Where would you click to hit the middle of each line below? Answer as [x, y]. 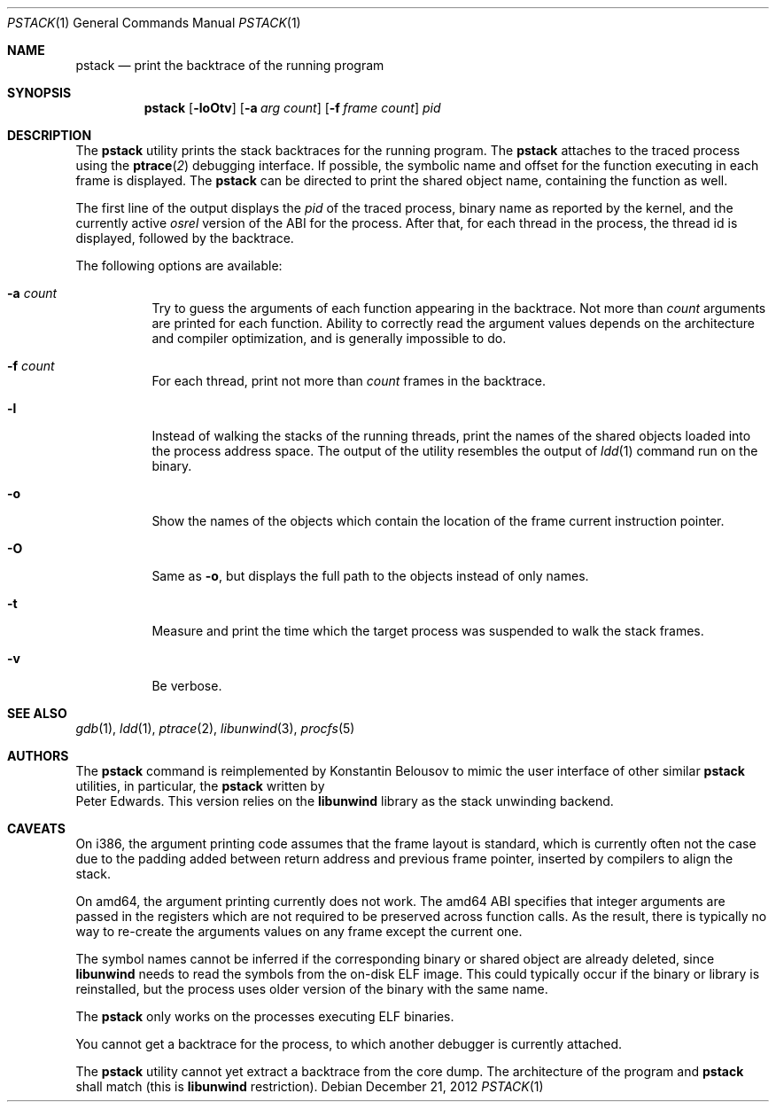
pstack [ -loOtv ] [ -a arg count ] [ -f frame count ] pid [292, 108]
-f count [31, 366]
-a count [32, 293]
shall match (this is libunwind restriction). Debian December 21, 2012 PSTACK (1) [310, 1086]
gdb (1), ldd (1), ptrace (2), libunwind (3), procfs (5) [215, 728]
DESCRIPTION [50, 135]
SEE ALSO [37, 713]
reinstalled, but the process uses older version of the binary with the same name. [312, 989]
